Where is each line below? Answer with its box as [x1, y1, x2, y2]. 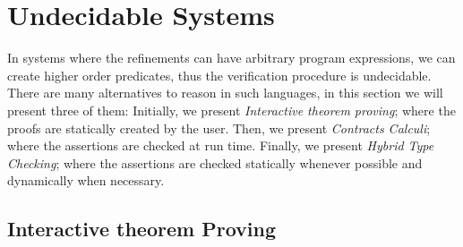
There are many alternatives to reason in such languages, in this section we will [7, 83, 443, 102]
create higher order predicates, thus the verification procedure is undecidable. [7, 65, 432, 84]
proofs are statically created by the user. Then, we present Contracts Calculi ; [7, 118, 431, 137]
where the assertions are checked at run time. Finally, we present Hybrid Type [7, 136, 434, 155]
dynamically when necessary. [7, 171, 165, 190]
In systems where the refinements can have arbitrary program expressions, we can [7, 48, 456, 67]
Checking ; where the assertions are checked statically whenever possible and [7, 153, 423, 172]
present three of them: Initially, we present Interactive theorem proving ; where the [7, 100, 456, 119]
